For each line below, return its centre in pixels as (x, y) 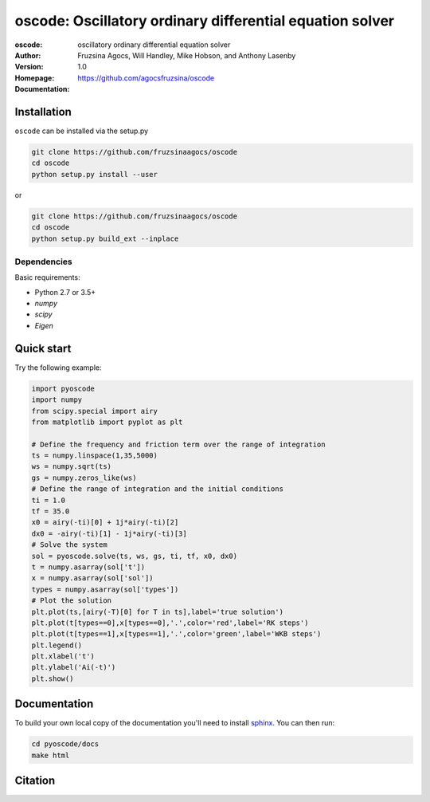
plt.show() (53, 678)
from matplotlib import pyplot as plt (107, 422)
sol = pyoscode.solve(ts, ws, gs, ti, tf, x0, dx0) (135, 556)
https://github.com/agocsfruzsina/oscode (146, 78)
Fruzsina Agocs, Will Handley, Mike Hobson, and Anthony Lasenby (187, 55)
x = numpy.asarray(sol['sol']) (93, 578)
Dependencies (44, 261)
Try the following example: (59, 368)
